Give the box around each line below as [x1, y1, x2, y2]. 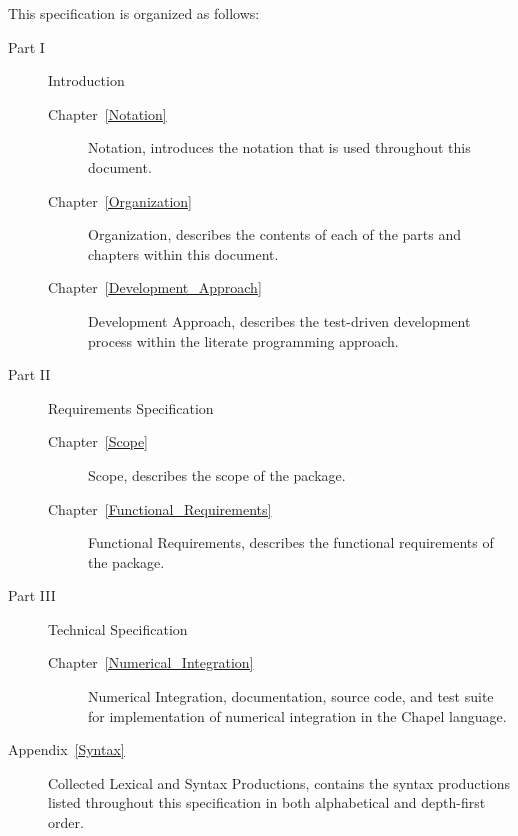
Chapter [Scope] [48, 431, 149, 452]
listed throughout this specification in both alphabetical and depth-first [48, 792, 486, 813]
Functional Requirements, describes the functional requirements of [88, 532, 494, 553]
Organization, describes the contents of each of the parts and [88, 224, 461, 245]
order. [48, 812, 84, 833]
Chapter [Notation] [48, 103, 167, 124]
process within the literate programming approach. [88, 330, 399, 351]
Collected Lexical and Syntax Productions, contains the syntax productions [48, 772, 511, 793]
